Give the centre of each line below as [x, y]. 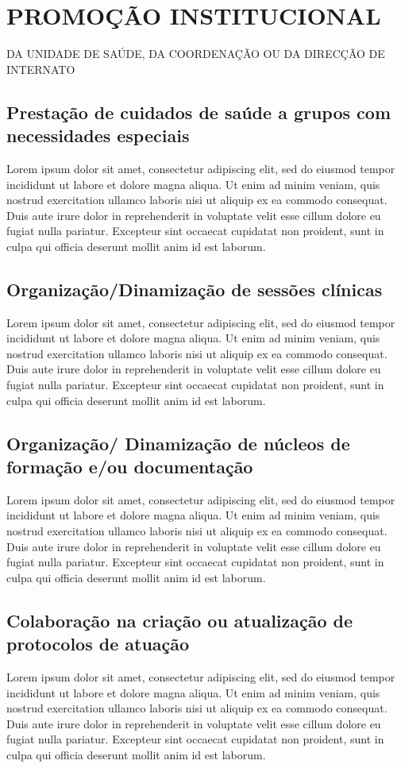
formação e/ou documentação [130, 467]
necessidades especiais [98, 135]
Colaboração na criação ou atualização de [180, 620]
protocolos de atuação [98, 644]
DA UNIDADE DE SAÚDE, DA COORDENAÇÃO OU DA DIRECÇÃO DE [196, 54]
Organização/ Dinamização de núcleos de [178, 443]
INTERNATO [41, 69]
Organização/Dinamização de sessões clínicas [195, 289]
